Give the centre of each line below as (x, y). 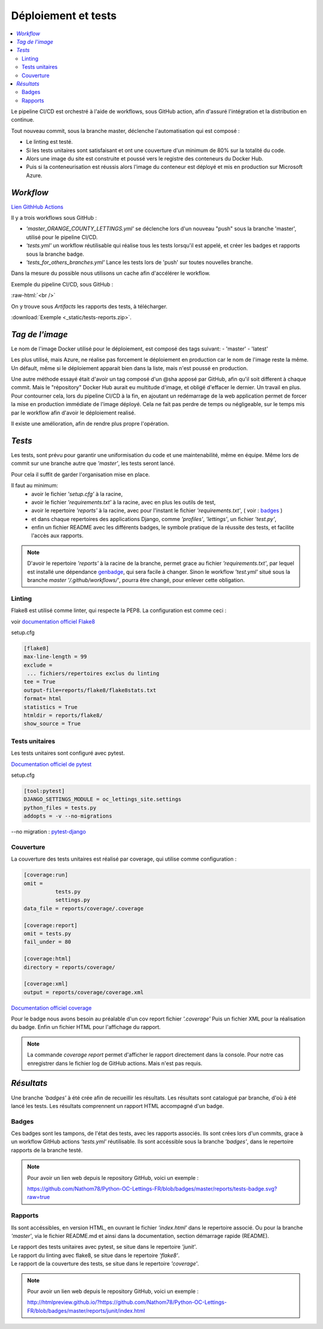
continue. (23, 120)
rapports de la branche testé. (47, 1150)
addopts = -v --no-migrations (68, 816)
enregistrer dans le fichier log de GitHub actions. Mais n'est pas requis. (115, 1063)
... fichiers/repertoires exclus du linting (93, 673)
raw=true (39, 1197)
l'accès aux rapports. (57, 535)
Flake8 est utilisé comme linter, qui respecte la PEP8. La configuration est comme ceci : (119, 610)
